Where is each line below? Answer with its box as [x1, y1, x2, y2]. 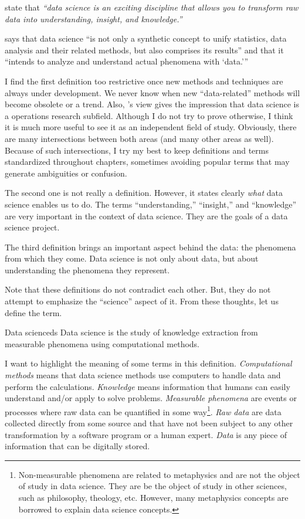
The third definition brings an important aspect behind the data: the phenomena [5, 240, 296, 253]
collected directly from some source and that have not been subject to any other [5, 417, 293, 429]
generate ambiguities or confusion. [5, 167, 127, 179]
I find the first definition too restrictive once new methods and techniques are [5, 74, 283, 87]
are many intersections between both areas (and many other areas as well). [5, 132, 274, 144]
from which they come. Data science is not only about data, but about [5, 252, 259, 264]
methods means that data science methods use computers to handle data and [5, 369, 281, 381]
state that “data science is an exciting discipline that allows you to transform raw [5, 1, 299, 13]
